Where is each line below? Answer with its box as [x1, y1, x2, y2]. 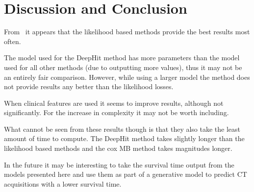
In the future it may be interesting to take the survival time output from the [4, 159, 234, 169]
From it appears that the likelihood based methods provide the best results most [4, 26, 250, 37]
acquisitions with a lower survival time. [4, 178, 122, 189]
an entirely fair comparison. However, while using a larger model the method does [4, 72, 250, 82]
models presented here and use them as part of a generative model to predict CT [4, 169, 247, 179]
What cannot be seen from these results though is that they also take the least [4, 123, 241, 134]
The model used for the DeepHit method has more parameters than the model [4, 52, 240, 63]
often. [4, 36, 21, 46]
